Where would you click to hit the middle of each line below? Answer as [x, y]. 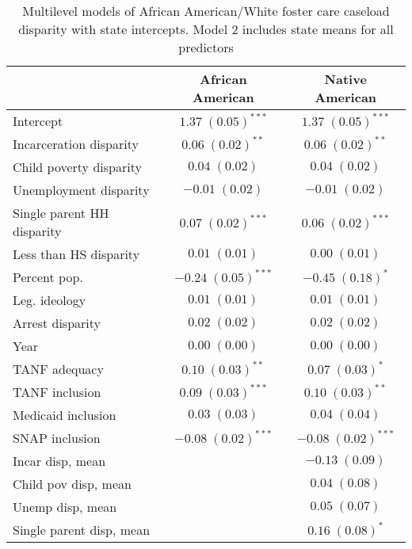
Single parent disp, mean [82, 530]
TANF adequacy [58, 369]
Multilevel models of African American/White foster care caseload [206, 11]
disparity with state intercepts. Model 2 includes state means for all [206, 29]
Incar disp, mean [59, 461]
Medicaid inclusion [65, 415]
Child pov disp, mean [72, 484]
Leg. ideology [50, 300]
